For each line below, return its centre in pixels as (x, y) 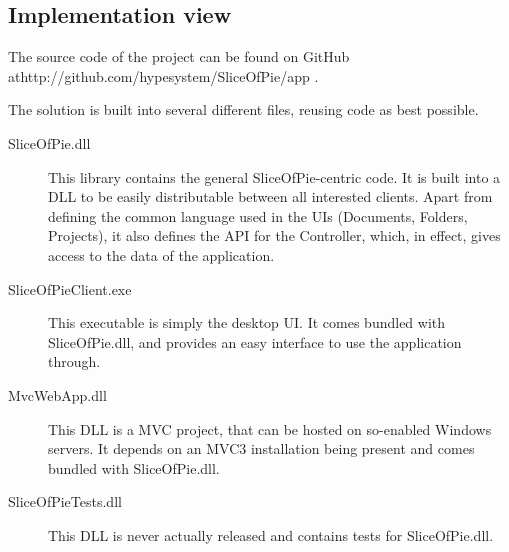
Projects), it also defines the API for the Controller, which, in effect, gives (274, 235)
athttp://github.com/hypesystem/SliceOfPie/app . (163, 75)
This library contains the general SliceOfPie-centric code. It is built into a (274, 176)
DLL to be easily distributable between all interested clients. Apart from (270, 196)
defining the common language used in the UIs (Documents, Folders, (258, 215)
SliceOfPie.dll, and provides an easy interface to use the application (255, 341)
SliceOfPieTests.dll (65, 501)
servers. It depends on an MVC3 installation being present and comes (261, 448)
